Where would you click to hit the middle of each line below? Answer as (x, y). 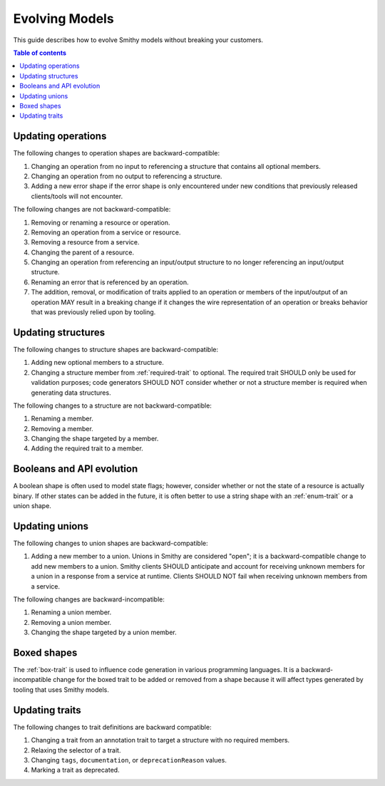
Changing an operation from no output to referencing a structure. (127, 176)
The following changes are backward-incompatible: (89, 599)
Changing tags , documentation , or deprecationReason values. (129, 760)
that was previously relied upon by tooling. (93, 312)
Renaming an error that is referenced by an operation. (110, 282)
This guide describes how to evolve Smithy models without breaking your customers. (138, 40)
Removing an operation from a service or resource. (106, 232)
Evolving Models (63, 19)
